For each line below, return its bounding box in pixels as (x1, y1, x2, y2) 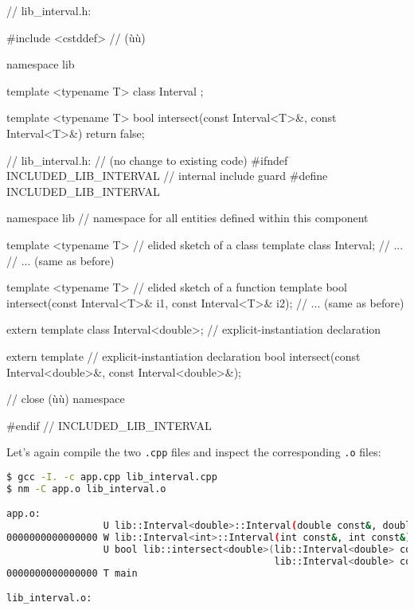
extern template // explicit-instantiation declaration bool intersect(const (6, 347, 361, 364)
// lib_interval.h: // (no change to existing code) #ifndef (6, 151, 288, 168)
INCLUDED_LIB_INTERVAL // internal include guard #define (6, 167, 328, 184)
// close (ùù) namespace (6, 390, 125, 407)
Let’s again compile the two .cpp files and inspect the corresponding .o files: (6, 444, 381, 460)
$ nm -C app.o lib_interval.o (6, 483, 166, 495)
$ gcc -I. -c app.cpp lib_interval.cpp (6, 471, 217, 483)
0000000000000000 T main (6, 567, 138, 579)
